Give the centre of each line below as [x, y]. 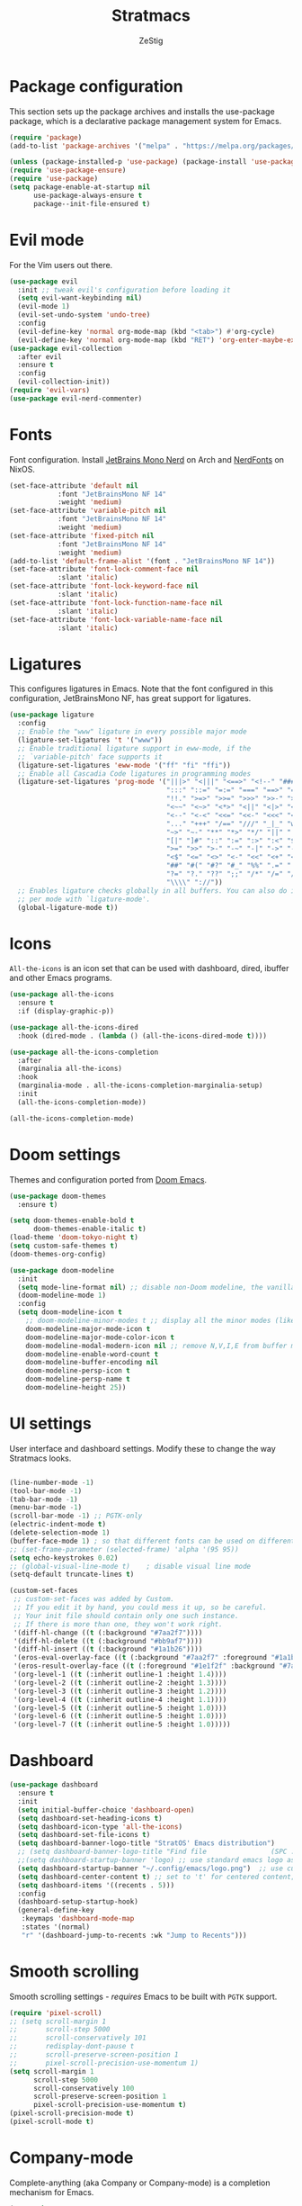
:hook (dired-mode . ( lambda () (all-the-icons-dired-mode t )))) [142, 1036]
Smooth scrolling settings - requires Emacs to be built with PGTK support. [143, 1996]
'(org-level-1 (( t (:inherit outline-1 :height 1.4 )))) [120, 1675]
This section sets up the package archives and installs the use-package [142, 111]
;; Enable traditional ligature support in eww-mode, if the [134, 748]
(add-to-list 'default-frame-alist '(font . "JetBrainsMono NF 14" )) [142, 561]
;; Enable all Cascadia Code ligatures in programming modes [134, 774]
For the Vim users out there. [61, 265]
